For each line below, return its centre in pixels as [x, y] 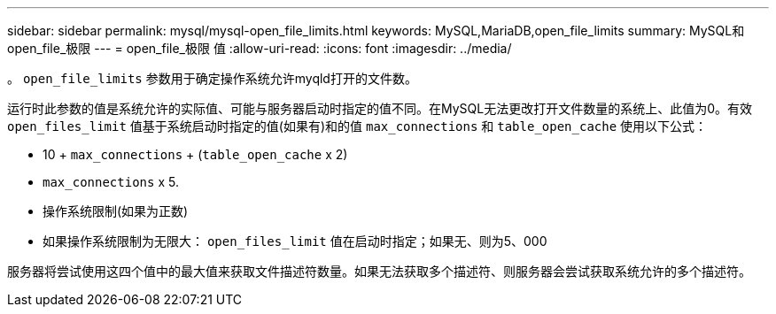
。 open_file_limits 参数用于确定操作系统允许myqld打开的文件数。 [212, 78]
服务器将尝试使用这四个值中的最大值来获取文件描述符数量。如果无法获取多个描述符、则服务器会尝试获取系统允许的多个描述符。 [379, 271]
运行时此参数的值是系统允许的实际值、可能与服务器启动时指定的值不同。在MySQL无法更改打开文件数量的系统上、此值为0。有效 [380, 108]
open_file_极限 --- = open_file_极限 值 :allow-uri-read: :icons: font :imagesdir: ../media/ [260, 48]
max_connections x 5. [111, 182]
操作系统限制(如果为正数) [116, 211]
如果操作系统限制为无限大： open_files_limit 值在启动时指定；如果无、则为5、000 [295, 241]
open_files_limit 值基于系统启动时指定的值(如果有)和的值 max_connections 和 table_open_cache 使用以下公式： [357, 126]
